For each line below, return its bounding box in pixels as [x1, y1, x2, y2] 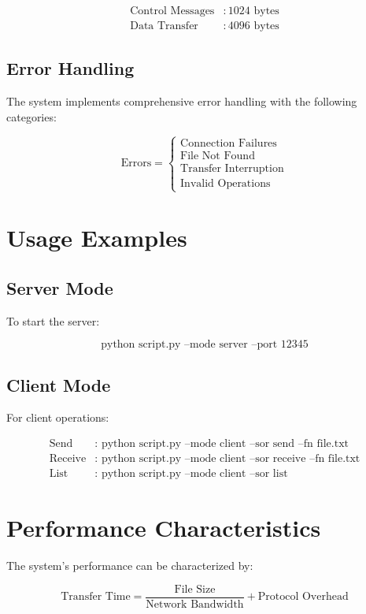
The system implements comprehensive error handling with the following [6, 93, 357, 110]
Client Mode [6, 372, 111, 396]
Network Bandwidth [146, 598, 244, 610]
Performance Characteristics [6, 512, 321, 544]
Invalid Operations [180, 177, 271, 189]
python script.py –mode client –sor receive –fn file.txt [101, 453, 360, 465]
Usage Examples [6, 221, 187, 254]
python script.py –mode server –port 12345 [101, 339, 309, 351]
